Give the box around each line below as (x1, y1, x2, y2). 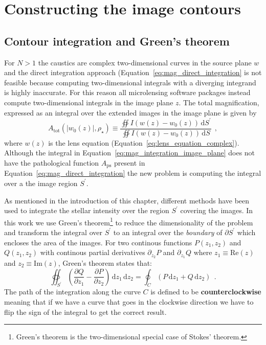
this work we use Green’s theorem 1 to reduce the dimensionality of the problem (4, 215, 253, 227)
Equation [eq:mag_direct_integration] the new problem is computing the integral (4, 168, 261, 178)
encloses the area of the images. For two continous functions (4, 237, 192, 247)
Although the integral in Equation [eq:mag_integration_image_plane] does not (4, 147, 255, 158)
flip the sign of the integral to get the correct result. (4, 306, 167, 317)
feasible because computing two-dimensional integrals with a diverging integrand (4, 77, 256, 87)
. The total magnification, (179, 97, 259, 107)
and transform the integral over (4, 226, 102, 237)
